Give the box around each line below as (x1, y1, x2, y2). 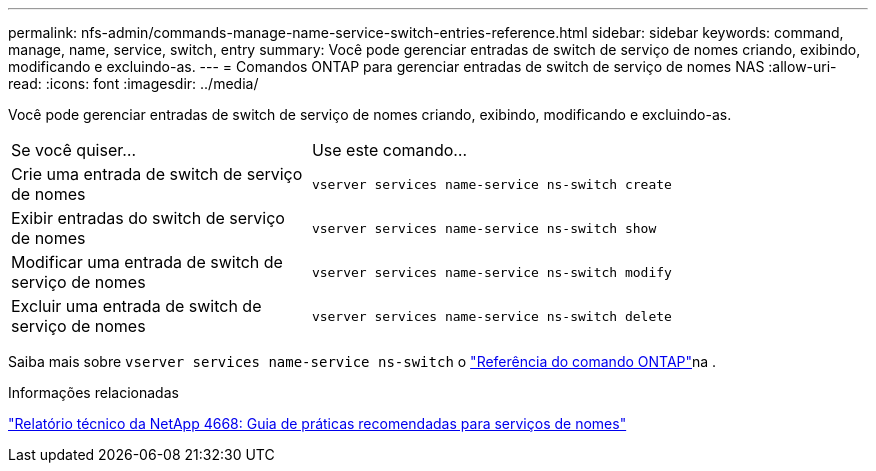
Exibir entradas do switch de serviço (11, 208, 285, 228)
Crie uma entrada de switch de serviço (11, 164, 303, 184)
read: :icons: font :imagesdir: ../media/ (8, 75, 259, 92)
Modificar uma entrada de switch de (11, 252, 283, 272)
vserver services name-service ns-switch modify (311, 264, 672, 280)
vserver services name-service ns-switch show (311, 220, 657, 236)
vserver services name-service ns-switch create (311, 176, 672, 192)
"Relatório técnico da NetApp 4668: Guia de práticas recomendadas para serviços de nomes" (8, 415, 627, 432)
